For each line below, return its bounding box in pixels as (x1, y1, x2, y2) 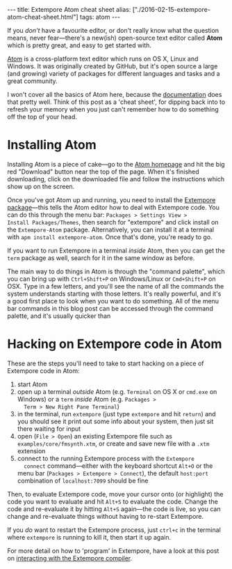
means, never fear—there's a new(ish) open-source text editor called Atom (7, 33, 223, 42)
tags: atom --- (79, 13, 120, 21)
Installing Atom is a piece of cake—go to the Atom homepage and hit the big (7, 160, 225, 168)
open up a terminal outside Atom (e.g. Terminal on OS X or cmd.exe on (17, 387, 217, 395)
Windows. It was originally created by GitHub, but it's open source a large (7, 62, 218, 70)
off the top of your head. (7, 113, 78, 121)
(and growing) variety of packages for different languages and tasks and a (7, 70, 220, 77)
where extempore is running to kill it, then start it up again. (7, 533, 172, 541)
